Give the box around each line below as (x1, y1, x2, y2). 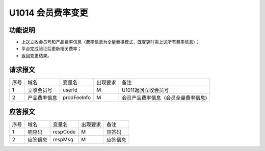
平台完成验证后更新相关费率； (21, 46, 82, 51)
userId (62, 86, 78, 93)
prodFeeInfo (62, 94, 91, 101)
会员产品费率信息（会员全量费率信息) (121, 94, 207, 101)
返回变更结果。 (21, 52, 52, 58)
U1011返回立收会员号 (121, 86, 169, 93)
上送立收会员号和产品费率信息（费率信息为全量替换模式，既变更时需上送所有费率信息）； (21, 39, 200, 45)
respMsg (53, 136, 74, 143)
